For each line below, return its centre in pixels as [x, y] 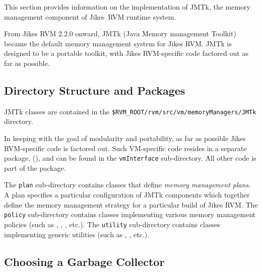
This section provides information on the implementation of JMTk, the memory [127, 7]
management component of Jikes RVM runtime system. [90, 16]
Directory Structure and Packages [95, 90]
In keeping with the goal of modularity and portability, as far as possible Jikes [125, 138]
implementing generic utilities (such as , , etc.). [77, 234]
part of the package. [35, 167]
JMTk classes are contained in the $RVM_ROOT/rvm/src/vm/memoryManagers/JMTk [130, 111]
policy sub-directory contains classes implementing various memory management [130, 214]
